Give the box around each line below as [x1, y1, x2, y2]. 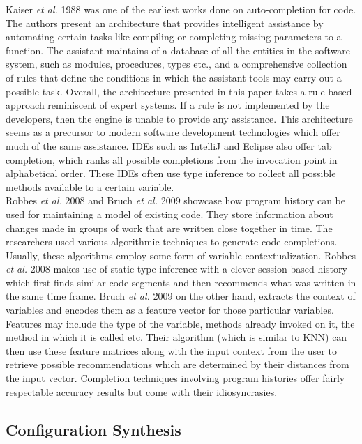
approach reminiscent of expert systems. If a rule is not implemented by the [6, 98, 330, 112]
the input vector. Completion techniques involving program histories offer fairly [6, 371, 345, 385]
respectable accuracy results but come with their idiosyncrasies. [6, 384, 278, 399]
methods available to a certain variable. [6, 179, 174, 194]
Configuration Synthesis [6, 418, 181, 440]
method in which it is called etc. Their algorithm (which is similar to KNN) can [6, 330, 347, 344]
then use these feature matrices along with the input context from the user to [6, 343, 337, 358]
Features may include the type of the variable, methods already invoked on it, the [6, 316, 355, 330]
